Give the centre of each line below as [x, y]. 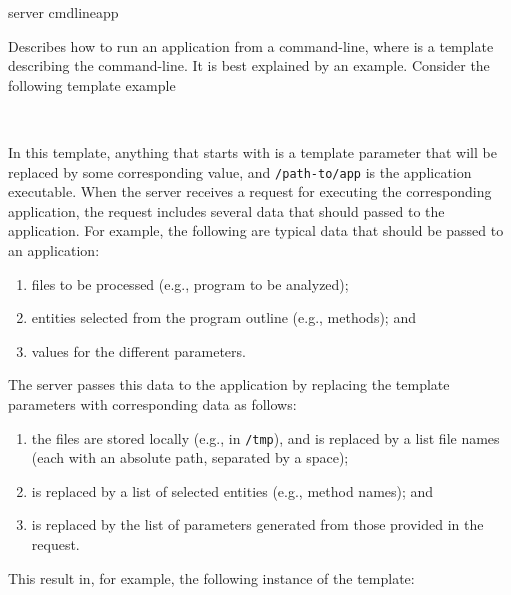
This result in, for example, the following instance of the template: [211, 577]
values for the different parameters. [138, 350]
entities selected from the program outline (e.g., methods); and [223, 317]
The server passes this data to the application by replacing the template [229, 384]
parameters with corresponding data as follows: [152, 403]
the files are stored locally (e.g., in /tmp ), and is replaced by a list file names [265, 437]
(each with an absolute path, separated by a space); [190, 457]
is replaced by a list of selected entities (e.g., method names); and [232, 490]
